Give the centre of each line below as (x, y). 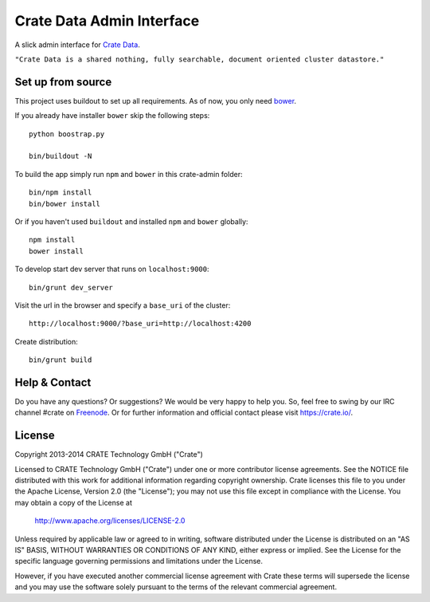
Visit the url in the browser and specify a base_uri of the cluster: (123, 305)
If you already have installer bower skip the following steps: (112, 116)
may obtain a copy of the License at (74, 502)
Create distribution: (47, 341)
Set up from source (63, 82)
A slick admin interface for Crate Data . (78, 45)
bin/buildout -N (61, 156)
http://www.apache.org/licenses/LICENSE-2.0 (110, 521)
